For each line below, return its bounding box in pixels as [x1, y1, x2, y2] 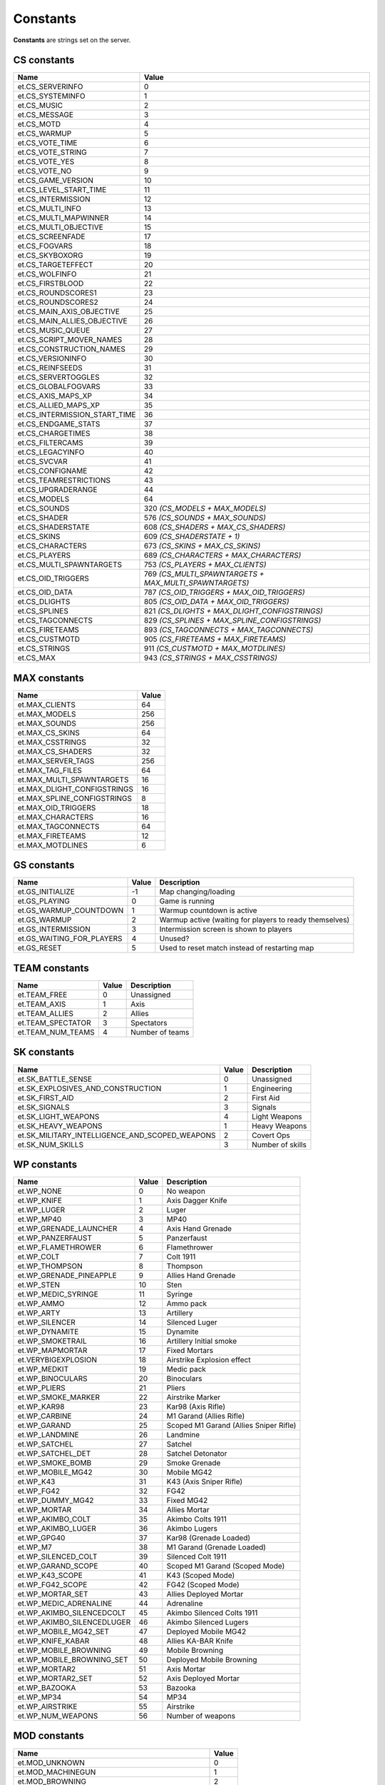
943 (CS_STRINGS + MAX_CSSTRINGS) [143, 653, 278, 663]
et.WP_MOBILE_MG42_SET [17, 1626, 110, 1636]
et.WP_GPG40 [17, 1533, 66, 1543]
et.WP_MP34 [17, 1692, 62, 1702]
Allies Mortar [166, 1505, 210, 1515]
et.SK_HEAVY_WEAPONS [17, 1121, 103, 1131]
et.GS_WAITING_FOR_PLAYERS [17, 934, 123, 944]
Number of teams [130, 1027, 190, 1037]
